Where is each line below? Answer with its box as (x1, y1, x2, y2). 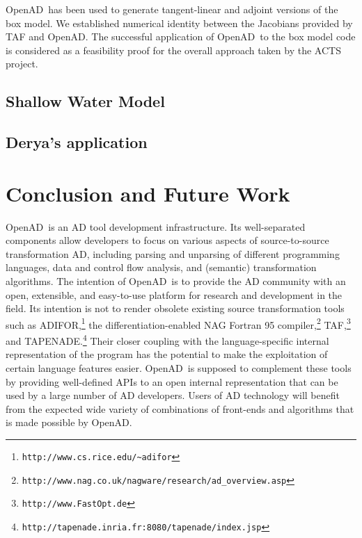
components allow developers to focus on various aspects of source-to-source (6, 233, 329, 247)
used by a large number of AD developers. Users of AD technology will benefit (6, 388, 340, 402)
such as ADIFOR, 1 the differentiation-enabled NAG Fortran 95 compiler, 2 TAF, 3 (6, 315, 351, 332)
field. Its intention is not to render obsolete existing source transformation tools (6, 301, 345, 316)
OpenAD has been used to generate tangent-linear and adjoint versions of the (6, 2, 338, 16)
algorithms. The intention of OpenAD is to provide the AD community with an (6, 274, 346, 288)
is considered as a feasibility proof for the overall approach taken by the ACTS (6, 42, 341, 57)
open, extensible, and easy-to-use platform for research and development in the (6, 287, 343, 302)
